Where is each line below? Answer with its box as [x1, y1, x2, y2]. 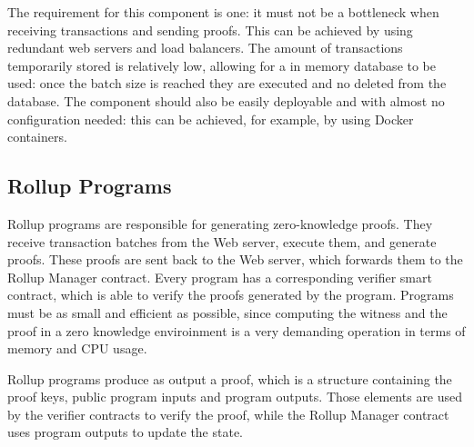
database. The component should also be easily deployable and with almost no [7, 91, 445, 110]
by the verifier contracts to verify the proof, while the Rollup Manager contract [7, 404, 449, 423]
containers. [7, 127, 67, 146]
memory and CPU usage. [7, 339, 147, 358]
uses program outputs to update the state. [7, 422, 243, 442]
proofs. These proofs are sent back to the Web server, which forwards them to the [7, 250, 463, 269]
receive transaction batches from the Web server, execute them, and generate [7, 232, 437, 251]
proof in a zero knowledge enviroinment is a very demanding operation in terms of [7, 321, 466, 340]
